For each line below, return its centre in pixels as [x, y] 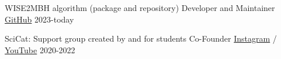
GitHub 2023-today [39, 19]
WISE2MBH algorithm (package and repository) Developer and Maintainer [140, 8]
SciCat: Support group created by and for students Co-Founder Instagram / [141, 38]
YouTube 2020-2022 [40, 49]
